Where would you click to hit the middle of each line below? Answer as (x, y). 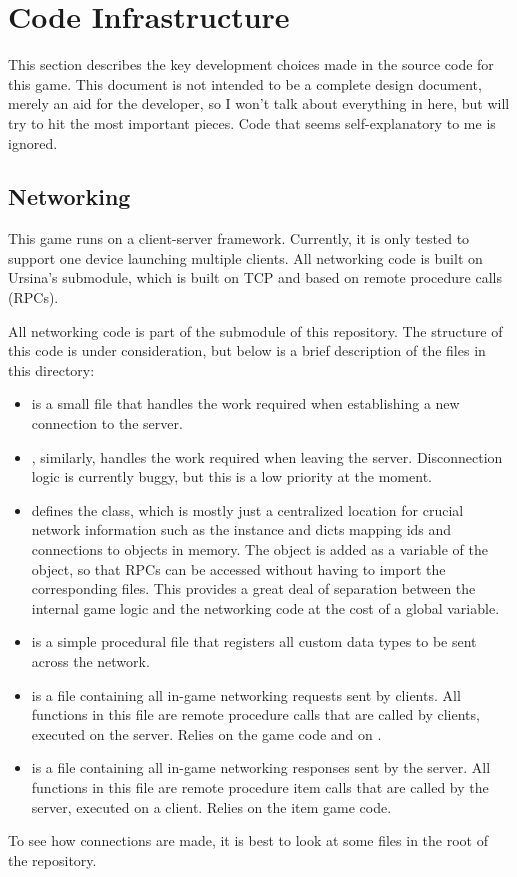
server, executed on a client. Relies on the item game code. (211, 806)
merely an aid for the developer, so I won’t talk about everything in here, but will (259, 103)
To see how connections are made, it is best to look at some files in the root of (248, 840)
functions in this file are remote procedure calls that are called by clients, (255, 714)
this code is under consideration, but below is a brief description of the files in (247, 350)
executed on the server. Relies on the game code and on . (206, 733)
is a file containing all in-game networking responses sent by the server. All (261, 767)
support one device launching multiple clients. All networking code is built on (245, 257)
